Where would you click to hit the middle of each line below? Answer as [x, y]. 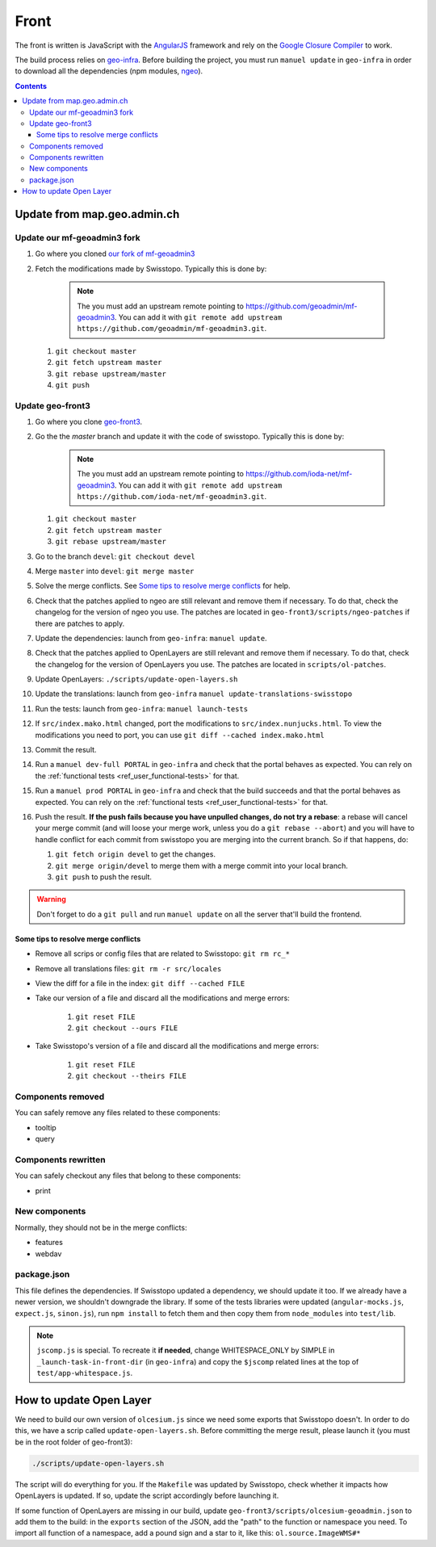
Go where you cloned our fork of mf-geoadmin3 [115, 254]
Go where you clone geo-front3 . [89, 422]
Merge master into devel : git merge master [115, 571]
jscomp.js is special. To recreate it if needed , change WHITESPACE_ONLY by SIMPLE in [186, 1350]
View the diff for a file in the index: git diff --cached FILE [140, 983]
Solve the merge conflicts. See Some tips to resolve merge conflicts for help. [163, 586]
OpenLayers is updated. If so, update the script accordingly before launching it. [147, 1496]
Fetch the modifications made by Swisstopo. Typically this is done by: [151, 268]
